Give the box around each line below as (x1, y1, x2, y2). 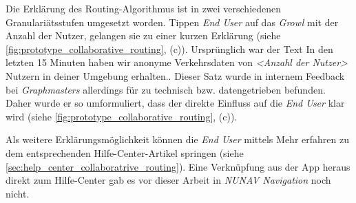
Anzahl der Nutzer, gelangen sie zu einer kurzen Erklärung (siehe (6, 28, 281, 43)
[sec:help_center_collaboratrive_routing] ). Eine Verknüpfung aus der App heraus (6, 159, 350, 173)
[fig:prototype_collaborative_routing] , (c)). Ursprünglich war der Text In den (6, 41, 333, 56)
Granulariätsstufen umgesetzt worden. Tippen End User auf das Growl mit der (6, 14, 339, 29)
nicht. (6, 186, 30, 200)
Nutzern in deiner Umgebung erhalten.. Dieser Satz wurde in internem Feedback (6, 68, 345, 83)
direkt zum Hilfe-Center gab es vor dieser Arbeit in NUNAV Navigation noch (6, 173, 331, 187)
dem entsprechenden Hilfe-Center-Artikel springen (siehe (6, 145, 244, 160)
